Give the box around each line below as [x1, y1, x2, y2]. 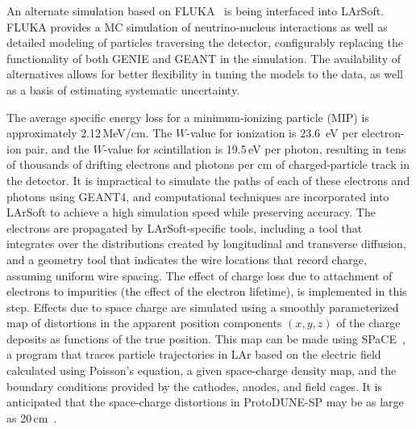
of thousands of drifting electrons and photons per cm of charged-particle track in [6, 156, 410, 173]
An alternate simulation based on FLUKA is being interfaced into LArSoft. [6, 2, 385, 19]
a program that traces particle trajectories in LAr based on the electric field [6, 346, 381, 363]
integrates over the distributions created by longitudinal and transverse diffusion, [6, 235, 406, 252]
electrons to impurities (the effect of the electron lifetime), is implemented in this [6, 283, 407, 300]
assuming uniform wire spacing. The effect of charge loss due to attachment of [6, 267, 393, 284]
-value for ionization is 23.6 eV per [186, 124, 359, 141]
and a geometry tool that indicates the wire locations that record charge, [6, 250, 367, 267]
